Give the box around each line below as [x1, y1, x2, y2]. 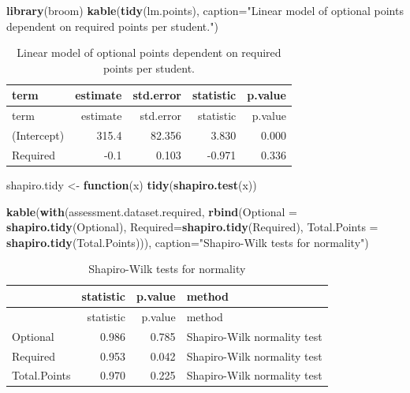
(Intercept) [12, 127, 65, 144]
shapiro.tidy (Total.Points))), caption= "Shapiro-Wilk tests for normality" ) [6, 234, 369, 250]
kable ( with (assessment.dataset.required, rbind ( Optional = [6, 203, 297, 219]
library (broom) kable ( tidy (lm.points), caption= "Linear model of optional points [6, 2, 404, 18]
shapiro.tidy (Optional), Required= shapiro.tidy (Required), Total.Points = [6, 219, 378, 235]
